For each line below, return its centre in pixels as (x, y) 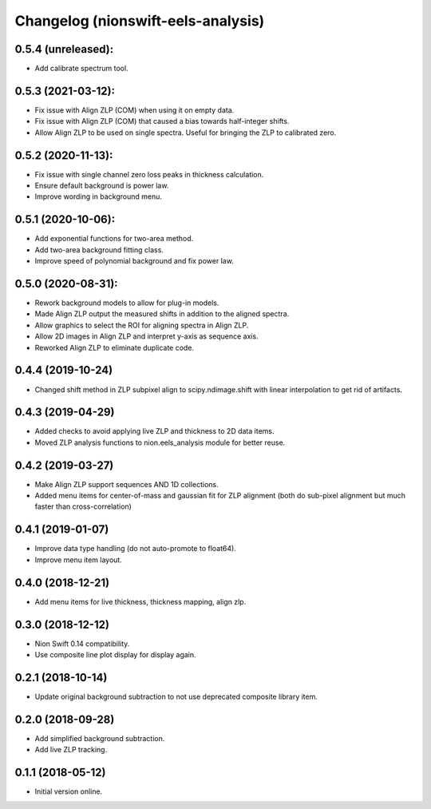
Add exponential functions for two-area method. (114, 239)
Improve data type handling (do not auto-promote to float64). (136, 549)
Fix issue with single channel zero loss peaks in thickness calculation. (149, 174)
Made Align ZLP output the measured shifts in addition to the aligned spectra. (162, 314)
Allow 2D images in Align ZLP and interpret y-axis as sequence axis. (146, 336)
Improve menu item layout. (79, 560)
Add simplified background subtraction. (100, 738)
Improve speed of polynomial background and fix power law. (134, 261)
